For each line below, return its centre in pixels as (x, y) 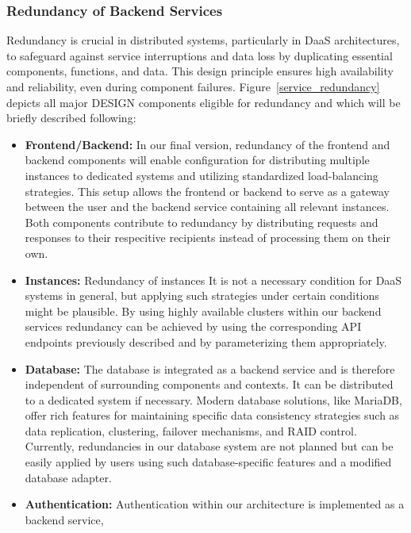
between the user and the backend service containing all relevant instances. (207, 207)
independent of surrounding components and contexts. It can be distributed (209, 384)
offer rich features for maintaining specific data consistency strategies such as (212, 415)
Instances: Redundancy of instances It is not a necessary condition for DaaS (213, 280)
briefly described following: (71, 118)
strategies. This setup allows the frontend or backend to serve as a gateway (207, 191)
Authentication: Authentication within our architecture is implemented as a (215, 504)
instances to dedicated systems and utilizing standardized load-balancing (202, 175)
